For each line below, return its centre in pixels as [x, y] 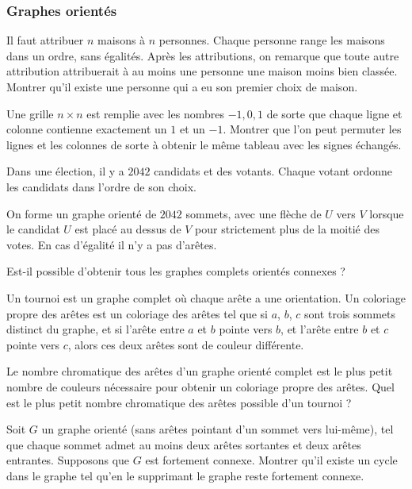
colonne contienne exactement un [87, 129]
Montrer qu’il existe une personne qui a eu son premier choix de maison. [182, 87]
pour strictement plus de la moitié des [287, 229]
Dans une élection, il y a [65, 171]
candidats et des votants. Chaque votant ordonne [273, 171]
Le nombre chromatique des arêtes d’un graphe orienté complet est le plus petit [200, 371]
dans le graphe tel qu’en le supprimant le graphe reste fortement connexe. [185, 475]
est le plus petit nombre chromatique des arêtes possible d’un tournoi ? [179, 402]
